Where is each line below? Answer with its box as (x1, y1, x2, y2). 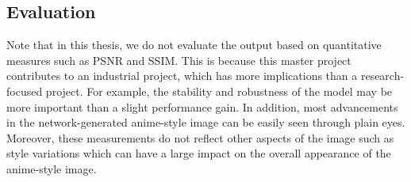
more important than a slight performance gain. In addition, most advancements (6, 98, 398, 115)
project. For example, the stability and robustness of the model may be (45, 82, 393, 99)
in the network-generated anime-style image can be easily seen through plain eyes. (6, 114, 405, 131)
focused (6, 82, 43, 99)
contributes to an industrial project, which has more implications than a (6, 67, 358, 84)
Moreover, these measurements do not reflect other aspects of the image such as (6, 129, 394, 146)
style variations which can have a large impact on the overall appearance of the (6, 145, 391, 161)
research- (360, 67, 405, 84)
